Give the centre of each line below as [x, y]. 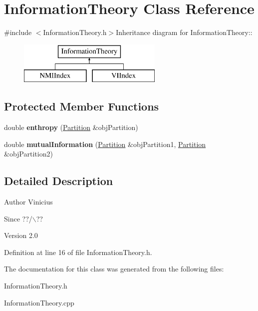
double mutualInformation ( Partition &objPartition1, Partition [105, 144]
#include [18, 32]
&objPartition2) [28, 154]
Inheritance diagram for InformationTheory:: [184, 32]
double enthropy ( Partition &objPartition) [71, 127]
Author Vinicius [28, 202]
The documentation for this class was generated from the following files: [114, 269]
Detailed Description [59, 181]
